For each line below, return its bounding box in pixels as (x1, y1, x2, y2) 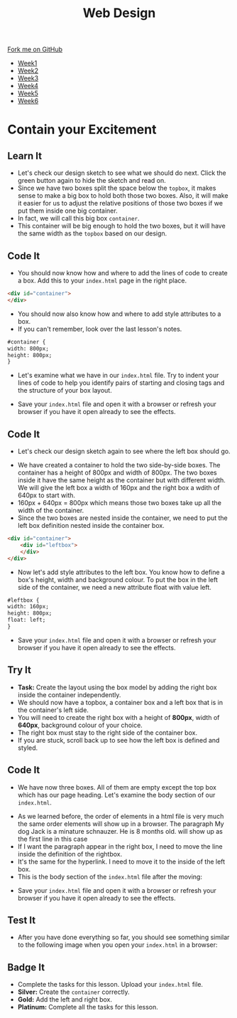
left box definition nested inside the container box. (17, 521, 165, 530)
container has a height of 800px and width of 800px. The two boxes (17, 468, 218, 477)
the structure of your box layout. (17, 386, 112, 395)
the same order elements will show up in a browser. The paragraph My (17, 820, 225, 828)
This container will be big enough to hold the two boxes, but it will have (17, 222, 226, 230)
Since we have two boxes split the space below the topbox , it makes (17, 184, 216, 193)
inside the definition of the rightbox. (17, 849, 123, 858)
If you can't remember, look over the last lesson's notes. (17, 324, 182, 333)
